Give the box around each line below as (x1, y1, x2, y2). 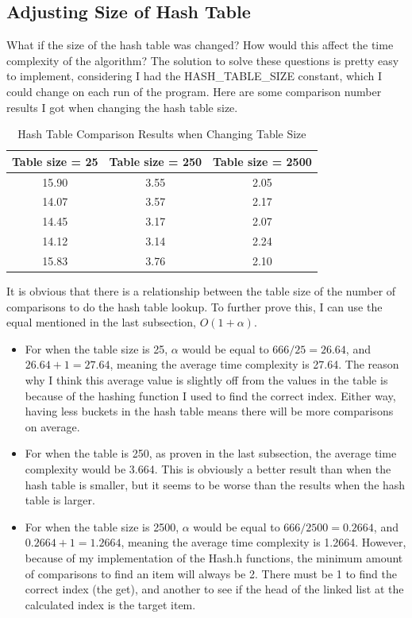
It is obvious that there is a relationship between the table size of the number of (6, 283, 396, 299)
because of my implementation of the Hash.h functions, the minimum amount (25, 549, 403, 566)
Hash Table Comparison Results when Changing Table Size (17, 126, 306, 142)
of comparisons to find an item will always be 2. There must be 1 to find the (25, 565, 397, 581)
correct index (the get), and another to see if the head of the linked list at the (25, 581, 404, 597)
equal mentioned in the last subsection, (6, 314, 197, 330)
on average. (25, 418, 80, 435)
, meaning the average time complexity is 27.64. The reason (110, 356, 399, 373)
